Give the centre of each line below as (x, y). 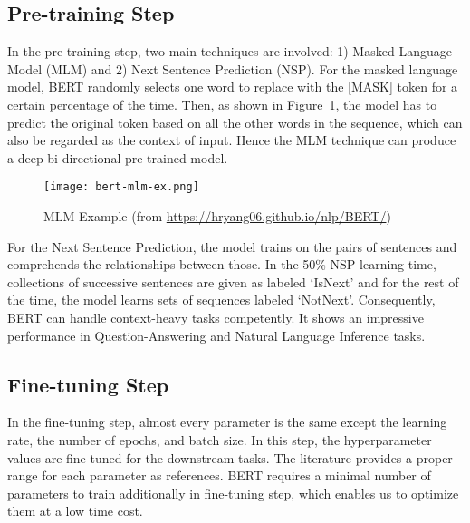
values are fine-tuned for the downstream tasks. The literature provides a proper (230, 457)
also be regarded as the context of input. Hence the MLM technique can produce (232, 140)
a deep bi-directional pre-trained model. (118, 157)
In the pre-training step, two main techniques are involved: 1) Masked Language (230, 51)
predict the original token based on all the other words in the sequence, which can (235, 122)
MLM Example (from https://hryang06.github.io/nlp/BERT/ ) (217, 216)
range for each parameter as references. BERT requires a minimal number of (219, 475)
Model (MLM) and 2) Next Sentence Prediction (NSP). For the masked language (233, 68)
